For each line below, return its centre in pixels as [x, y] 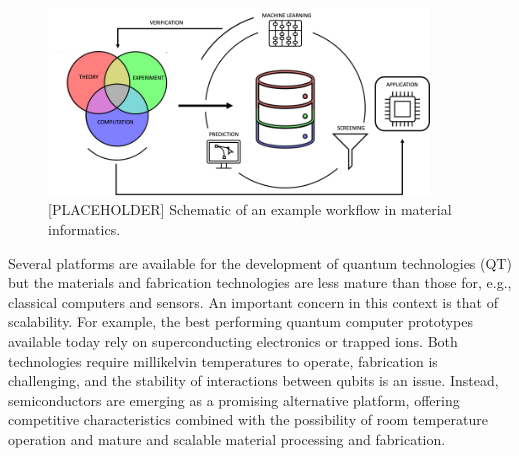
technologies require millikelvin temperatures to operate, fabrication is [223, 360]
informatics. [84, 229]
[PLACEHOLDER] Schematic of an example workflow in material [250, 209]
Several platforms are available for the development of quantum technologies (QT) [260, 262]
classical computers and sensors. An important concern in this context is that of [253, 301]
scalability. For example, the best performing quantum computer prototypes [240, 321]
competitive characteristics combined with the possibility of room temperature [248, 419]
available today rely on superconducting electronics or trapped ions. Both [233, 341]
